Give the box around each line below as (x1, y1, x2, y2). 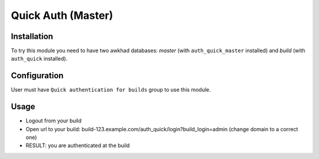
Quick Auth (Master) (11, 9, 113, 22)
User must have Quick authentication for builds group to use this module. (11, 86, 211, 93)
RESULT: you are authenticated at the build (25, 142, 130, 149)
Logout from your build (25, 117, 82, 124)
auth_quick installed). (11, 55, 68, 62)
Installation (11, 31, 53, 41)
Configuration (11, 71, 64, 81)
